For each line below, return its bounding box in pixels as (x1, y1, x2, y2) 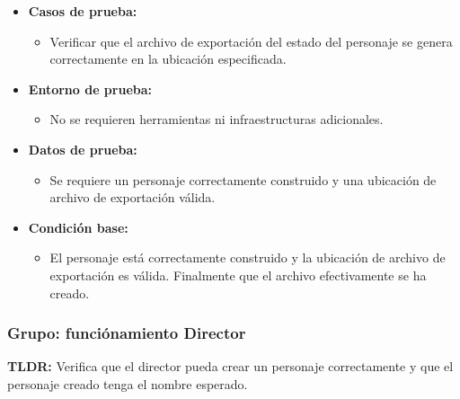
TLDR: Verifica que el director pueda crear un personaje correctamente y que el (7, 357, 454, 376)
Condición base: (28, 217, 128, 236)
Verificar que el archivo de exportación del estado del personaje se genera (49, 31, 453, 50)
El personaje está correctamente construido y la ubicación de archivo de (49, 248, 446, 267)
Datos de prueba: (28, 139, 137, 158)
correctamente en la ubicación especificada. (49, 49, 287, 68)
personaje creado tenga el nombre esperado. (7, 374, 248, 393)
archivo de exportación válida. (49, 188, 216, 207)
